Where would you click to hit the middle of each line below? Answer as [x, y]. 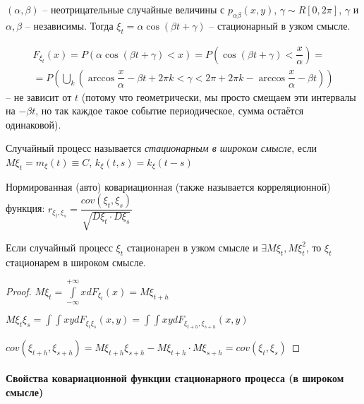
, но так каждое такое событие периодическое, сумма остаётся [170, 111]
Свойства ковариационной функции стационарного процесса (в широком [175, 378]
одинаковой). [34, 124]
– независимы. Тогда [69, 25]
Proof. [19, 291]
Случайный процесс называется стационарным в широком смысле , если [162, 148]
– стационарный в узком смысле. [280, 25]
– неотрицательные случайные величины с [134, 9]
